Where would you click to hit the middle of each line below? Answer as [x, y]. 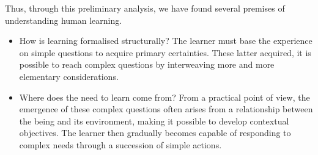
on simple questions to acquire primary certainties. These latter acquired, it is [165, 52]
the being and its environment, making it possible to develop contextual [154, 121]
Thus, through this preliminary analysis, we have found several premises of [145, 8]
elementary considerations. [69, 76]
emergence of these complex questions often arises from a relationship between [166, 109]
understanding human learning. [64, 20]
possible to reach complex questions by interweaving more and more [147, 64]
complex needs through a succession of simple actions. [120, 144]
